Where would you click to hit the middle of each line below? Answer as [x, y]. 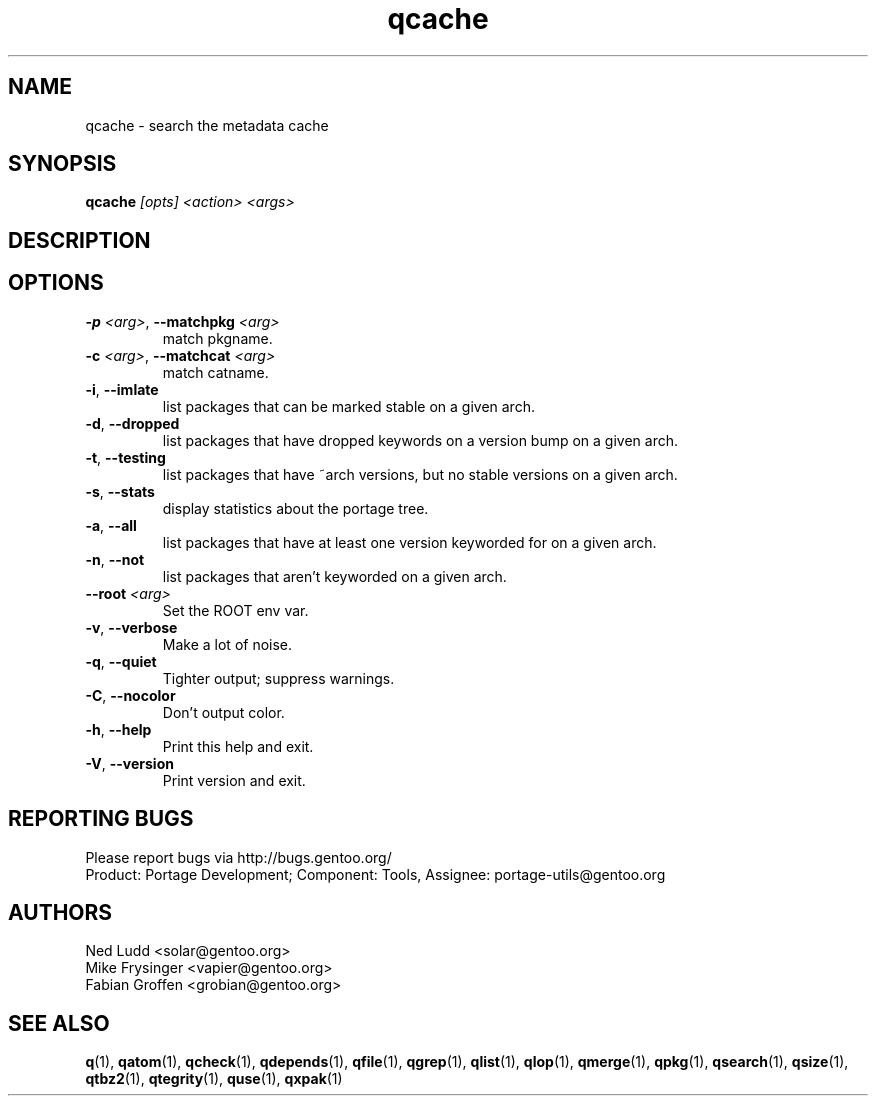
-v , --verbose [131, 627]
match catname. [215, 372]
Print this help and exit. [238, 746]
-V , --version [129, 763]
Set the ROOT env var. [235, 610]
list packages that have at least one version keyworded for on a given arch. [409, 542]
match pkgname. [217, 338]
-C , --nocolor [130, 695]
